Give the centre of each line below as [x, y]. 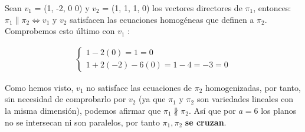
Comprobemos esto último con [60, 31]
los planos [279, 110]
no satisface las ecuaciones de [139, 87]
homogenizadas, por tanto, [253, 87]
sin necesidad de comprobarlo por [65, 99]
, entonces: [272, 8]
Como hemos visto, [39, 87]
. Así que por [212, 110]
